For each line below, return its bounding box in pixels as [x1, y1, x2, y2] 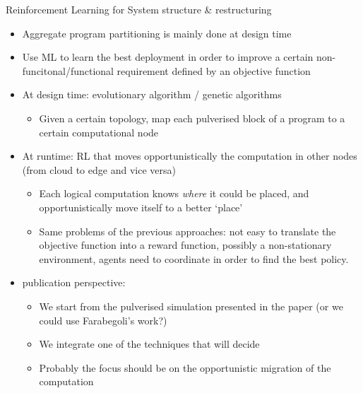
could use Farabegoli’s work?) [39, 312, 167, 327]
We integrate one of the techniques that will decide [39, 336, 260, 351]
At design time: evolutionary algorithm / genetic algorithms [22, 87, 282, 102]
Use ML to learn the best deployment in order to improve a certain [22, 49, 314, 64]
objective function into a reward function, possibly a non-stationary [39, 237, 332, 252]
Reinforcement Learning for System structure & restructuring [6, 2, 272, 16]
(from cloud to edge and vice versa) [22, 162, 176, 177]
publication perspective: [22, 275, 126, 290]
